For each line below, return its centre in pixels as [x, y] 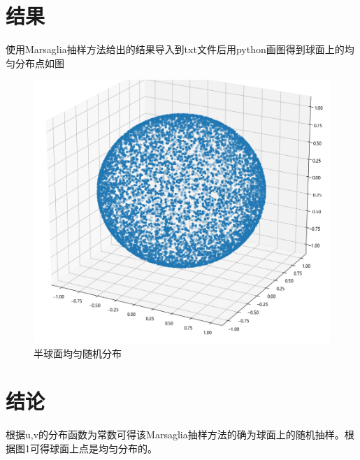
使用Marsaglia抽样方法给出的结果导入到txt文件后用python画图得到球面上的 [175, 49]
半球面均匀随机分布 [78, 353]
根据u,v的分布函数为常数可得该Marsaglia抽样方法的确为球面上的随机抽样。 [175, 434]
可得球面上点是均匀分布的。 [93, 448]
